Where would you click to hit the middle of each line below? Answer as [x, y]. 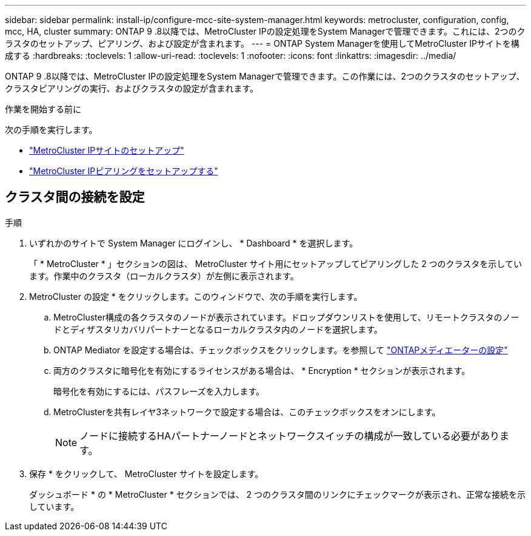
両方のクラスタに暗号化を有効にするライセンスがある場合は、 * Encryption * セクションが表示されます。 [262, 370]
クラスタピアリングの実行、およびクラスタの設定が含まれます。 [132, 88]
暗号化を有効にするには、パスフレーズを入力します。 [159, 391]
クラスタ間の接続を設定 [75, 197]
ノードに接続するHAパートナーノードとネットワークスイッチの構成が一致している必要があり [290, 436]
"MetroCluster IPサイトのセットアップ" [107, 150]
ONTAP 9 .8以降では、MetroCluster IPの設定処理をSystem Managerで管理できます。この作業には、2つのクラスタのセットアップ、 [265, 76]
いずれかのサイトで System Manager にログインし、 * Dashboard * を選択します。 [194, 243]
